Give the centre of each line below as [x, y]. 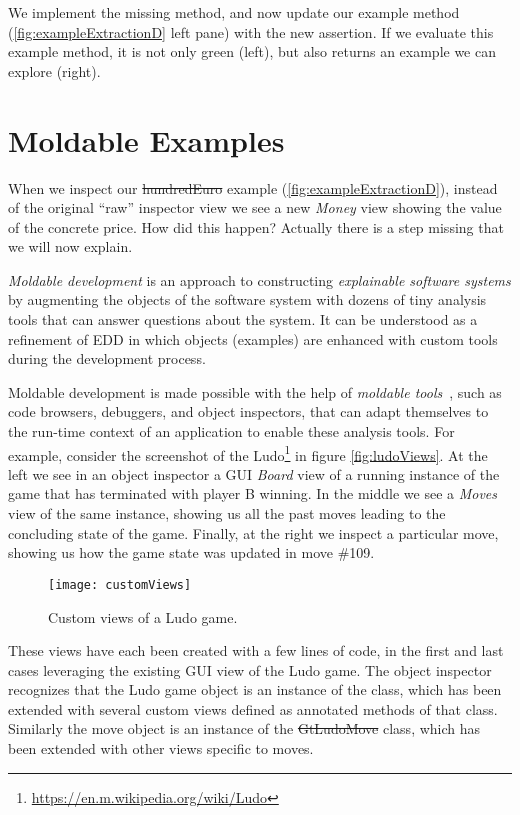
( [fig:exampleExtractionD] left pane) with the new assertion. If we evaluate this [251, 31]
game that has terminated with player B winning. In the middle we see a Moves [253, 493]
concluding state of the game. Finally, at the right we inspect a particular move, [253, 532]
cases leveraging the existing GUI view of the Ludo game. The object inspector [250, 669]
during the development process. [107, 358]
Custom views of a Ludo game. [143, 616]
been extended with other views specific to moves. [161, 748]
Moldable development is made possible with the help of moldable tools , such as [255, 391]
